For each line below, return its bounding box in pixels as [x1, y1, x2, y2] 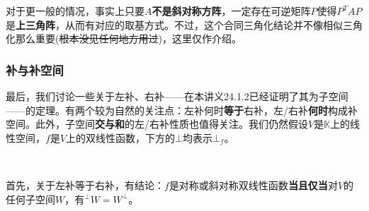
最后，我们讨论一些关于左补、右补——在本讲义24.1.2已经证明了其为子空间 [6, 89, 348, 103]
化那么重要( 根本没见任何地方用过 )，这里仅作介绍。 [6, 31, 242, 46]
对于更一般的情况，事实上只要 [6, 4, 144, 18]
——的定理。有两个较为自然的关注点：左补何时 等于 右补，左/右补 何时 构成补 [6, 102, 358, 117]
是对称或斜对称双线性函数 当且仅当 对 [169, 177, 338, 192]
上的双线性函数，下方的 [66, 130, 176, 145]
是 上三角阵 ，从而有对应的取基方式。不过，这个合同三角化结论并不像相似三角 [6, 17, 363, 32]
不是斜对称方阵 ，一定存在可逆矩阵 [152, 4, 311, 18]
